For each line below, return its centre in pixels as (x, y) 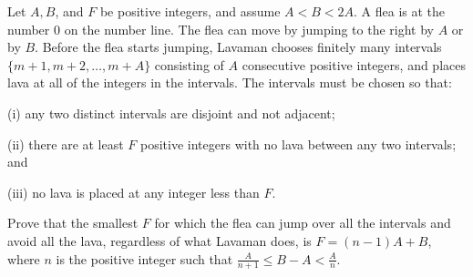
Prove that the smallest (73, 223)
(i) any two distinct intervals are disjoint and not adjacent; (171, 113)
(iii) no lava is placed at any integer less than (134, 192)
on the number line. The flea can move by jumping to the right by (249, 29)
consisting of (189, 64)
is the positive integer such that (144, 258)
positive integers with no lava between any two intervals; (298, 144)
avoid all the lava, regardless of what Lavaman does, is (159, 240)
